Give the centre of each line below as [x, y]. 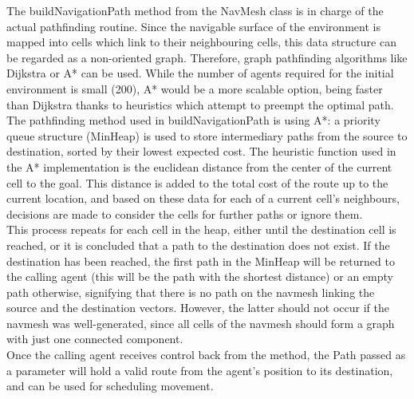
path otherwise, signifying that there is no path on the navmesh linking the [191, 292]
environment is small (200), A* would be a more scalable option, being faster [195, 88]
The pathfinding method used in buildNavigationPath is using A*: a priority [193, 120]
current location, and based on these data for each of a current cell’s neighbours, [203, 198]
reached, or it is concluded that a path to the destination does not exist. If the [198, 245]
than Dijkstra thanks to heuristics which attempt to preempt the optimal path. [200, 104]
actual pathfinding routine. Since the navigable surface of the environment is [193, 26]
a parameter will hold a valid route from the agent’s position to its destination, [200, 370]
